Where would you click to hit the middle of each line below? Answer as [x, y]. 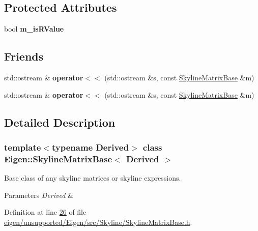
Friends [24, 56]
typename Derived [90, 147]
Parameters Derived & [39, 195]
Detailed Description [60, 122]
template [23, 147]
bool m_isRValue [34, 29]
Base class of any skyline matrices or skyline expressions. [93, 178]
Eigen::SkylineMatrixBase [58, 158]
